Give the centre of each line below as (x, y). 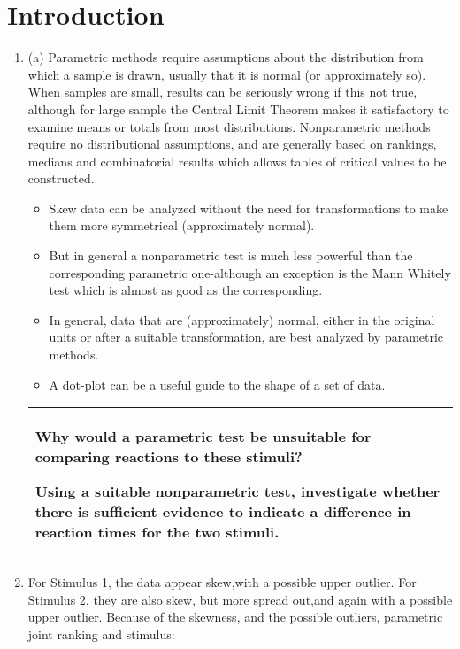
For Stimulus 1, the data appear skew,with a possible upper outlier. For (222, 582)
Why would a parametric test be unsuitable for (203, 437)
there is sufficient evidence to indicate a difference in (223, 512)
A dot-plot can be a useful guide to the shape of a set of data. (217, 384)
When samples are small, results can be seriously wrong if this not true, (222, 92)
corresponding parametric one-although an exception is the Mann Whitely (250, 272)
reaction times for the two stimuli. (157, 532)
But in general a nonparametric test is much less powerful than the (231, 255)
